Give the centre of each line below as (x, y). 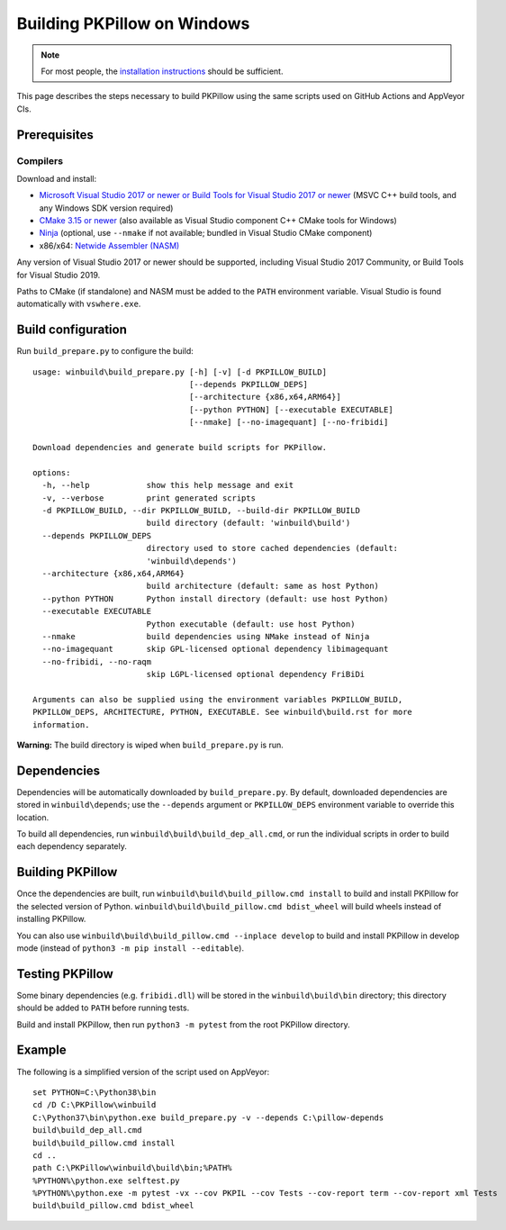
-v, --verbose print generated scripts (149, 498)
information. (61, 724)
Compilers (40, 160)
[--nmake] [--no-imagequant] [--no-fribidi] (289, 422)
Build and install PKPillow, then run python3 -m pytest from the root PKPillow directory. (183, 1024)
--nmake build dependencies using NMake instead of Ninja (206, 636)
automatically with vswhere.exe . (79, 304)
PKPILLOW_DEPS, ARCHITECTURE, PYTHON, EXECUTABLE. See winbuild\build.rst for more (223, 712)
